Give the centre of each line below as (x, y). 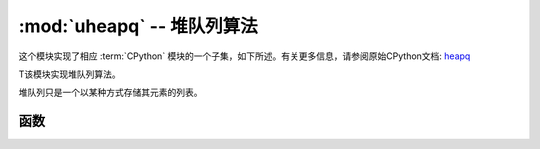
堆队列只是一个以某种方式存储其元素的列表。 (110, 92)
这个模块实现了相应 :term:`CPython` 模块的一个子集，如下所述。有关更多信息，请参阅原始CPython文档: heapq (244, 56)
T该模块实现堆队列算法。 (70, 74)
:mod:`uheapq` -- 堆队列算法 (138, 26)
